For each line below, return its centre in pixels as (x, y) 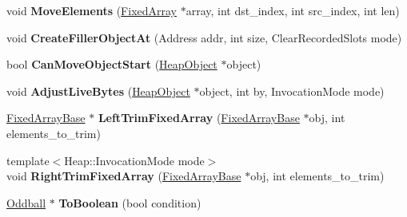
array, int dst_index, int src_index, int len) (293, 10)
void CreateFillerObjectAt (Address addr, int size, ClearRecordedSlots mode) (204, 37)
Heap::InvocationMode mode (134, 160)
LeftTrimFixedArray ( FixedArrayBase (199, 118)
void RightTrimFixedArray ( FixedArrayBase (124, 176)
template (28, 160)
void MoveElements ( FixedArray (92, 10)
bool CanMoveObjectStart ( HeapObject (112, 64)
